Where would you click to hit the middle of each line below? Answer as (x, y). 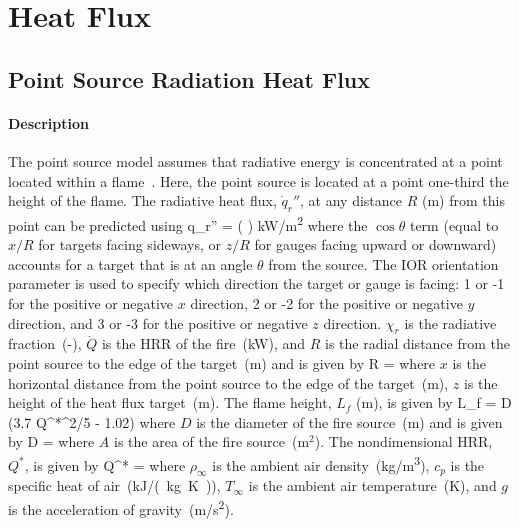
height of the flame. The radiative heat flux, (142, 200)
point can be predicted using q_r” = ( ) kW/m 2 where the (188, 223)
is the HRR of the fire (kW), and (203, 343)
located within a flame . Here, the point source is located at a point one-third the (258, 180)
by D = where (51, 441)
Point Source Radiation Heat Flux (189, 78)
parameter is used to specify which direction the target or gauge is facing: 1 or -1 (256, 283)
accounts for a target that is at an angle (130, 263)
